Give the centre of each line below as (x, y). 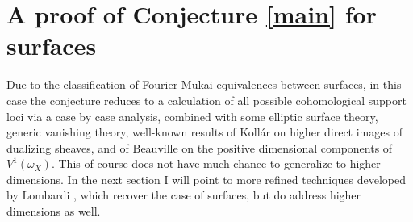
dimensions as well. (54, 211)
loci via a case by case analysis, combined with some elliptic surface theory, (192, 116)
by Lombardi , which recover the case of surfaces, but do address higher (184, 195)
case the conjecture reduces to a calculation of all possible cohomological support (206, 100)
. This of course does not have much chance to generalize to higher (216, 163)
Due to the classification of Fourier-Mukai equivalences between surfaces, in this (204, 84)
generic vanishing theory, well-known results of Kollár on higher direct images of (204, 132)
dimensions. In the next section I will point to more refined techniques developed (206, 179)
